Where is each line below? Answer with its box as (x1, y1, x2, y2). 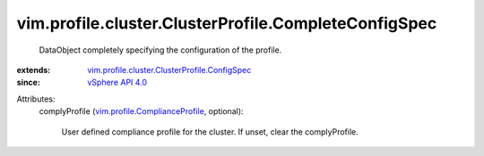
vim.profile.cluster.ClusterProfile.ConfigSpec (87, 64, 252, 75)
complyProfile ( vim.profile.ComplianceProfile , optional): (39, 106, 244, 117)
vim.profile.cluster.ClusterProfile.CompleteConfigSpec (16, 13, 437, 33)
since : (16, 77, 40, 88)
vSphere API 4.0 (87, 77, 148, 88)
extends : (16, 64, 51, 75)
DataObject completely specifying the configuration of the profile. (39, 45, 282, 55)
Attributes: (16, 94, 56, 104)
